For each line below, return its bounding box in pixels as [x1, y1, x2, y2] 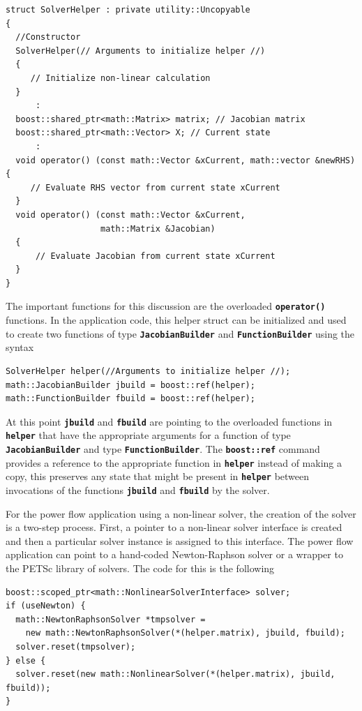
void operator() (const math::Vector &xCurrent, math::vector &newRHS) [15, 155, 356, 165]
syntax [6, 340, 34, 354]
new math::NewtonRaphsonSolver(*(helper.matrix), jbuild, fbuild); [25, 628, 345, 638]
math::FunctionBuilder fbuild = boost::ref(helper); [6, 394, 255, 404]
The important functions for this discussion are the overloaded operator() [6, 299, 326, 313]
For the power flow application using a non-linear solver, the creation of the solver [6, 506, 356, 521]
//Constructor [15, 32, 81, 43]
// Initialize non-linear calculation [30, 73, 211, 83]
